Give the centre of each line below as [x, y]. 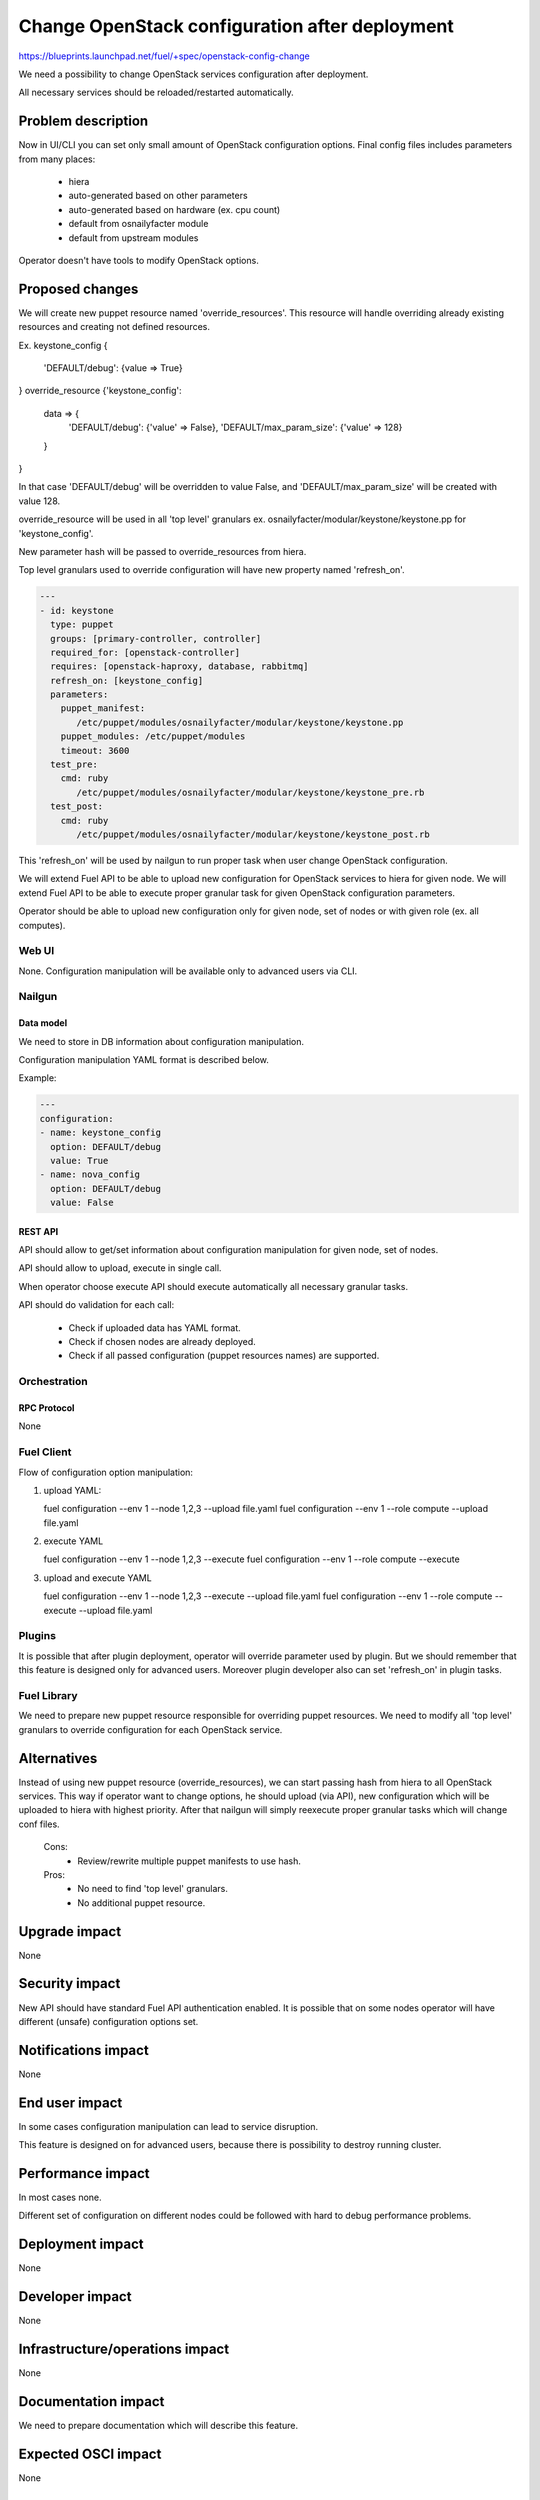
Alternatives [58, 1758]
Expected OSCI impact [90, 2453]
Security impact [69, 1983]
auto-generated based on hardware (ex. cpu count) [174, 209]
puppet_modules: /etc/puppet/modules [153, 736]
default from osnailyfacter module [138, 224]
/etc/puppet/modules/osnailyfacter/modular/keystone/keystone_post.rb [253, 834]
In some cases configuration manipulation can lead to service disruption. [168, 2126]
